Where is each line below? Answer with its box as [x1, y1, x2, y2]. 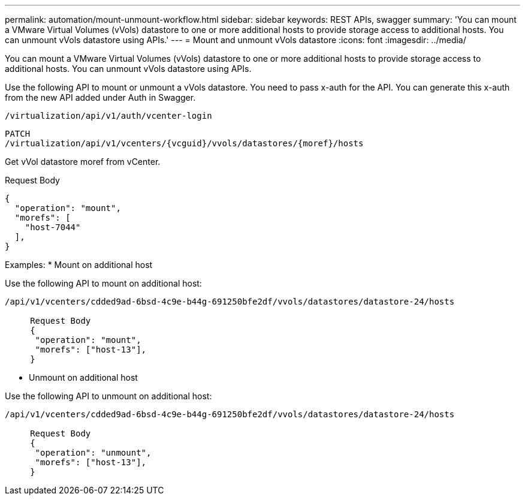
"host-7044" [25, 222, 81, 232]
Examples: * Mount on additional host [5, 260, 153, 270]
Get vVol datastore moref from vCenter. [5, 156, 161, 167]
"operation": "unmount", [35, 448, 152, 457]
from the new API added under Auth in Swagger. [5, 92, 196, 103]
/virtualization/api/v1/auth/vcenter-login [5, 111, 212, 121]
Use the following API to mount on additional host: [5, 278, 202, 288]
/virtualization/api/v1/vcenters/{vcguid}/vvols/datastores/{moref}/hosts [5, 138, 364, 148]
